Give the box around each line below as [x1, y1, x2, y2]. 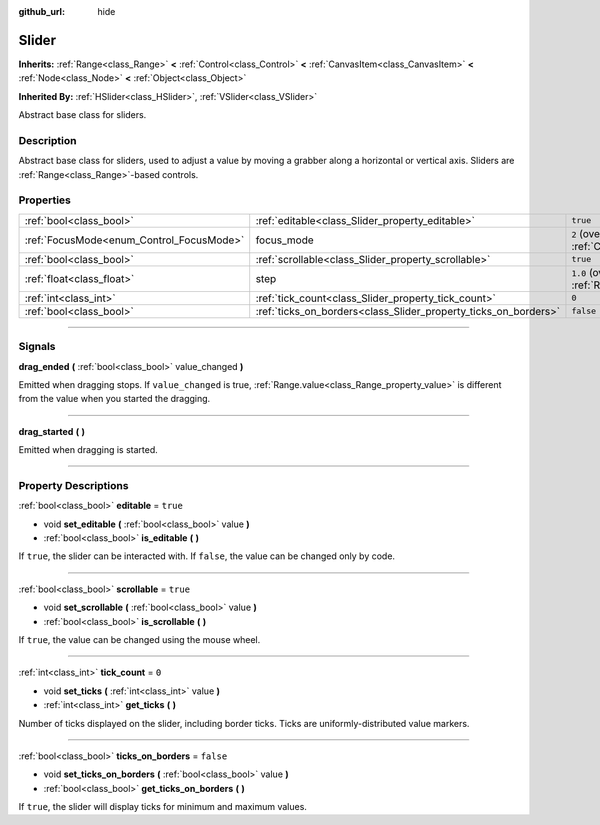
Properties [18, 193, 72, 207]
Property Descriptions [18, 478, 129, 492]
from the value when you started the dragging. [18, 393, 211, 405]
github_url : [18, 6, 65, 17]
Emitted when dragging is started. [18, 444, 159, 456]
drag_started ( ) [18, 425, 85, 437]
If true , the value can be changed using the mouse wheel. [18, 633, 261, 645]
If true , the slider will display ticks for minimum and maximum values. [18, 801, 307, 813]
